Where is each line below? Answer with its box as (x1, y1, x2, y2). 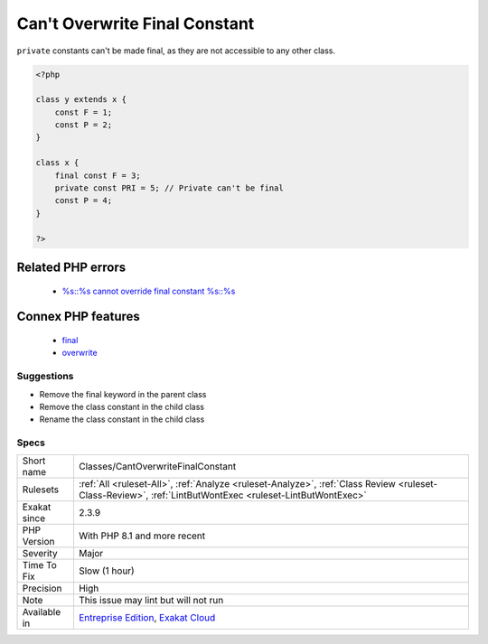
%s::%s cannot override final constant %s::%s (61, 285, 236, 296)
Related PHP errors (16, 260, 127, 275)
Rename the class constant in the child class (39, 414, 205, 425)
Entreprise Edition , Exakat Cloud (78, 611, 216, 624)
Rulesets (22, 483, 59, 496)
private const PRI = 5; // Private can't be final (54, 183, 284, 193)
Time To (22, 559, 58, 572)
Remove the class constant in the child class (39, 401, 205, 412)
